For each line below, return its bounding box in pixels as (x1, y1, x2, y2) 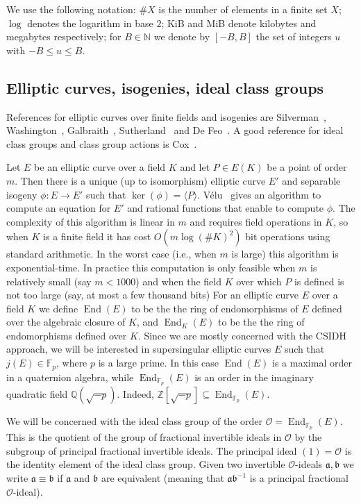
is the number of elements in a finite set (158, 2, 328, 16)
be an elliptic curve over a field (34, 160, 166, 174)
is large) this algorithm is (231, 246, 339, 261)
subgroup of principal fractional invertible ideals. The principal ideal (6, 443, 297, 457)
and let (180, 160, 210, 174)
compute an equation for (6, 201, 111, 215)
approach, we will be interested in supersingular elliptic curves (6, 342, 271, 356)
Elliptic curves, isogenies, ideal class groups (6, 76, 324, 98)
